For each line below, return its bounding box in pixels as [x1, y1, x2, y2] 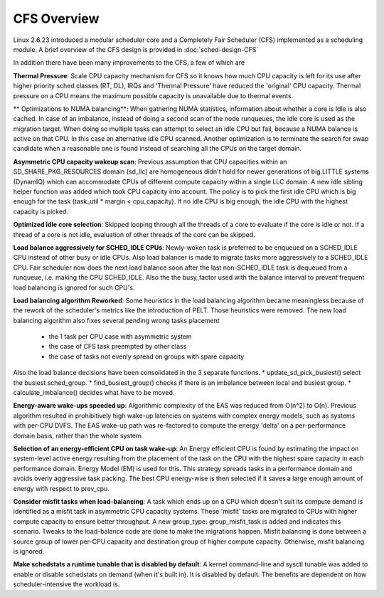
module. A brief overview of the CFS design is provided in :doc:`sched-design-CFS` [13, 45, 259, 53]
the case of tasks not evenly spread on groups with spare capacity [48, 352, 245, 361]
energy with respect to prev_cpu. [13, 484, 110, 492]
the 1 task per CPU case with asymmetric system [48, 332, 192, 341]
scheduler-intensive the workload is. [13, 580, 120, 588]
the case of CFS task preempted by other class [48, 342, 187, 351]
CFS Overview [13, 11, 100, 26]
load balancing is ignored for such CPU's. [13, 283, 135, 292]
